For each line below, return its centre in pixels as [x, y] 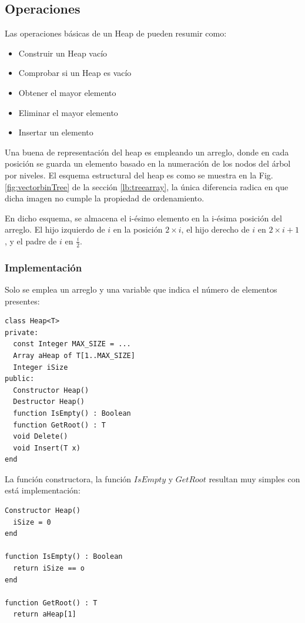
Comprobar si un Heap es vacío [75, 73]
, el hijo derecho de [215, 229]
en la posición [138, 229]
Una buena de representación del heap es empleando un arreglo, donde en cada [147, 152]
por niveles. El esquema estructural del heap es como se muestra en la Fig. [139, 175]
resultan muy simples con [254, 478]
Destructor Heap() [49, 402]
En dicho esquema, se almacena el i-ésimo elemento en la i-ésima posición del [143, 218]
